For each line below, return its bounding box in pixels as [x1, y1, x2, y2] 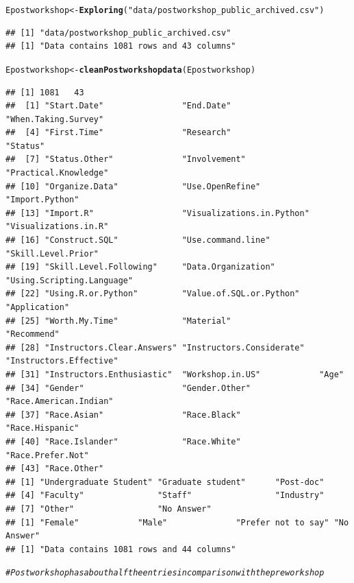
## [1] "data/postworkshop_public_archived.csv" [5, 27, 231, 38]
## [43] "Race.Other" [5, 464, 104, 474]
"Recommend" [5, 329, 60, 340]
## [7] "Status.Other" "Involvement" [5, 154, 246, 165]
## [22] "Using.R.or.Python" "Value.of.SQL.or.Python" [5, 289, 300, 299]
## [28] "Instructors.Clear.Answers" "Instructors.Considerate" [5, 342, 305, 353]
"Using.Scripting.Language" [5, 275, 134, 285]
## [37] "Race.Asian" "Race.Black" [5, 409, 241, 420]
